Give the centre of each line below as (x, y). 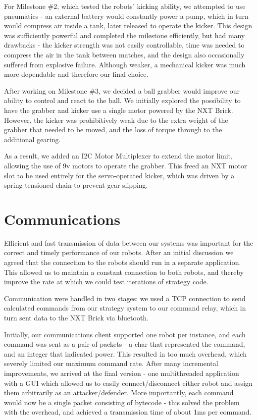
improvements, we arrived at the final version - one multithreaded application (122, 373)
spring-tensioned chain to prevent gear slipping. (76, 185)
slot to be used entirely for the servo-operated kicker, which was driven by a (119, 175)
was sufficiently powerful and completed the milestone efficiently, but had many (125, 35)
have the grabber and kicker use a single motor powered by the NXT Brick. (119, 110)
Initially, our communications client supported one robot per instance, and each (125, 334)
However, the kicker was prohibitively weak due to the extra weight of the (116, 120)
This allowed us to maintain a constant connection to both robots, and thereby (124, 272)
